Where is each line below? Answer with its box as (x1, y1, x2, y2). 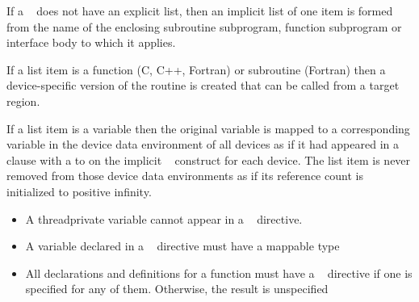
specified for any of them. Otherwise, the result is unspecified (25, 280, 329, 297)
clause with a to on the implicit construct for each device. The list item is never (6, 151, 411, 168)
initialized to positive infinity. (6, 182, 152, 199)
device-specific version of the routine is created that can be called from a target (6, 77, 400, 94)
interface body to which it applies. (6, 34, 176, 51)
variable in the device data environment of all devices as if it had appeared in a (6, 136, 399, 153)
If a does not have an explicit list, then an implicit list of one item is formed (6, 2, 393, 19)
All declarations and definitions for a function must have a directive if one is (25, 264, 413, 281)
